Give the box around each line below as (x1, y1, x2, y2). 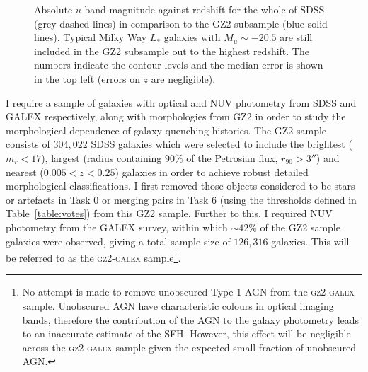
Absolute (34, 2, 73, 16)
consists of (6, 136, 50, 151)
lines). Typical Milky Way (34, 30, 147, 45)
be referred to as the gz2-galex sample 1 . (6, 248, 181, 265)
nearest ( (6, 164, 44, 179)
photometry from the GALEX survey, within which (6, 219, 228, 234)
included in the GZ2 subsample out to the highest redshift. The (34, 43, 309, 58)
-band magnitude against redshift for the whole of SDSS (81, 2, 325, 16)
